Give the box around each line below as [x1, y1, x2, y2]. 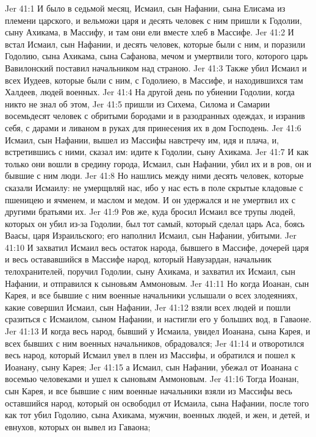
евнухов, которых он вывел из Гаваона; [5, 420, 151, 433]
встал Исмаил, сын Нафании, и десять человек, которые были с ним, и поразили [5, 37, 306, 50]
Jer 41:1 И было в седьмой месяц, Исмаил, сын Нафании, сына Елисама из [5, 2, 285, 14]
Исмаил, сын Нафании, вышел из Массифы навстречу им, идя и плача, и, [5, 133, 279, 146]
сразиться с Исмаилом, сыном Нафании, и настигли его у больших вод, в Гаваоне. [5, 312, 312, 325]
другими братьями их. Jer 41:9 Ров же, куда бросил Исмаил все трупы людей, [5, 205, 296, 218]
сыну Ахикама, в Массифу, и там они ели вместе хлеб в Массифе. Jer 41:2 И [5, 26, 294, 38]
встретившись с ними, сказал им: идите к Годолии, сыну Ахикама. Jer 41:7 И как [5, 145, 309, 158]
